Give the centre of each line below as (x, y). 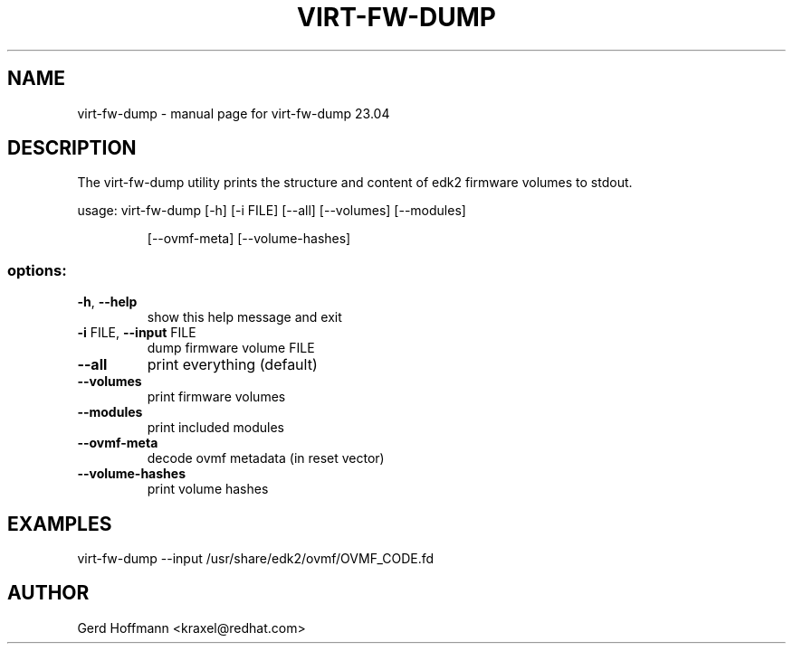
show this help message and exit (244, 317)
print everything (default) (232, 365)
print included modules (215, 428)
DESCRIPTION (72, 148)
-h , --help (107, 302)
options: (37, 270)
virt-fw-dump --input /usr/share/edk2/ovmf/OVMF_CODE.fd (256, 559)
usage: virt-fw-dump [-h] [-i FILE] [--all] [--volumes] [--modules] (272, 211)
